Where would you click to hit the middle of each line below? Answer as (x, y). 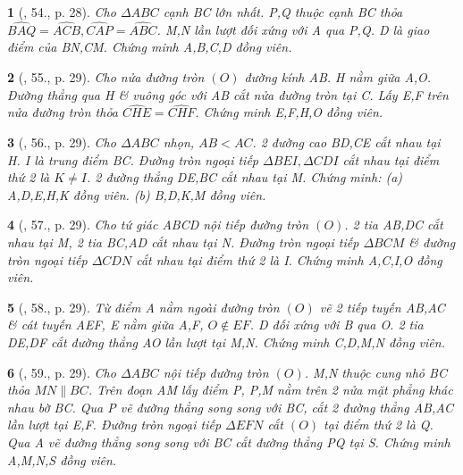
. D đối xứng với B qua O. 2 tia (337, 325)
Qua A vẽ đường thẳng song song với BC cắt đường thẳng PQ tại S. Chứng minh (229, 442)
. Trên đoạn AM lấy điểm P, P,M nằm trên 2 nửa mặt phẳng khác (270, 390)
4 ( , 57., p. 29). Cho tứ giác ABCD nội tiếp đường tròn (158, 225)
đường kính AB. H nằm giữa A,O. (338, 77)
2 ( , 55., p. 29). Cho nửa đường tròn (106, 77)
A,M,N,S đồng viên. (62, 459)
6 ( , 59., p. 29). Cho (62, 372)
